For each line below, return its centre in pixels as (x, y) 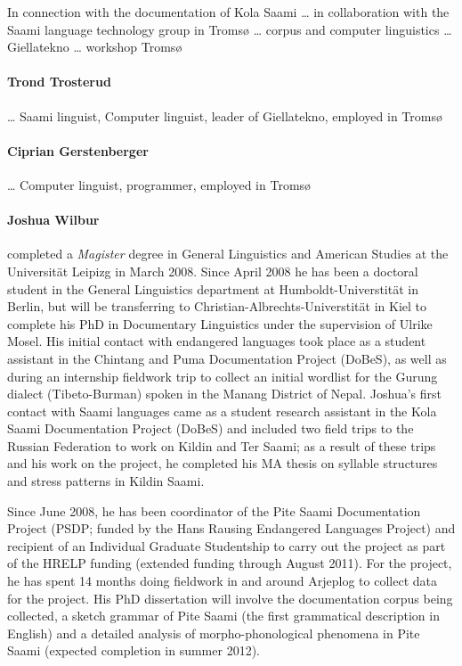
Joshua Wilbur (53, 220)
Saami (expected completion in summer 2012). (134, 650)
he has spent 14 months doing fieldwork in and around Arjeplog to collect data (222, 581)
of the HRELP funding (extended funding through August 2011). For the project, (230, 563)
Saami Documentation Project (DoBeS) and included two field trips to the (211, 428)
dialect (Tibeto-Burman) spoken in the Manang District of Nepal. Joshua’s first (224, 394)
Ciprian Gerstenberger (78, 150)
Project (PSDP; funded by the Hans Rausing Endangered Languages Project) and (231, 528)
